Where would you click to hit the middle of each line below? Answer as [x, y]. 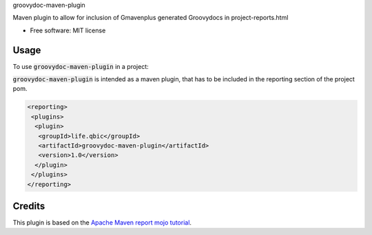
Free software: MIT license [68, 30]
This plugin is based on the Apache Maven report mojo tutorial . [102, 223]
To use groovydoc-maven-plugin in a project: [81, 66]
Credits [29, 206]
